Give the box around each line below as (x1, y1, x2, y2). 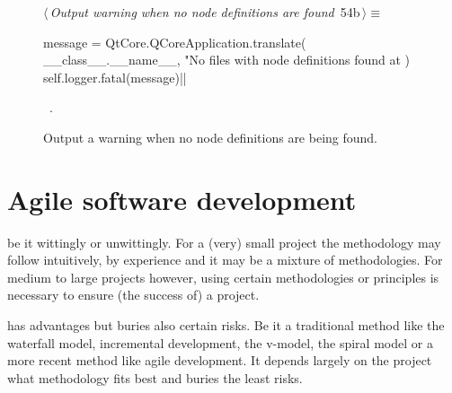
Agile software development (7, 180, 357, 217)
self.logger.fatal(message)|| (43, 67, 187, 86)
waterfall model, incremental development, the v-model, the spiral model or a (7, 333, 433, 352)
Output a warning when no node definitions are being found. (43, 127, 378, 146)
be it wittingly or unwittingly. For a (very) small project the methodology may (7, 232, 441, 251)
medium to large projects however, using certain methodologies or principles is (7, 267, 439, 286)
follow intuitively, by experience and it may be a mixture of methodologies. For (7, 250, 443, 269)
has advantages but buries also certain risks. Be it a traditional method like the (7, 316, 445, 335)
